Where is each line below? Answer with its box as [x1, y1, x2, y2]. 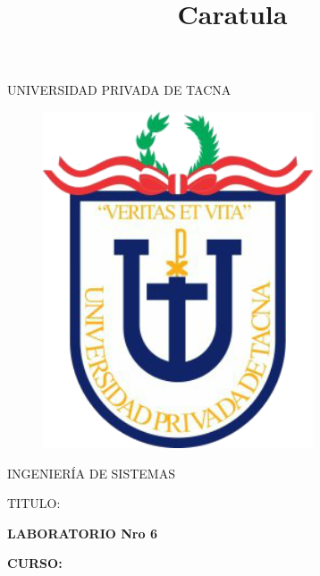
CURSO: [7, 554, 63, 572]
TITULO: [7, 494, 61, 512]
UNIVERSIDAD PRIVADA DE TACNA [7, 80, 232, 99]
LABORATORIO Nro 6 [7, 523, 157, 542]
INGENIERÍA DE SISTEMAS [7, 463, 175, 482]
